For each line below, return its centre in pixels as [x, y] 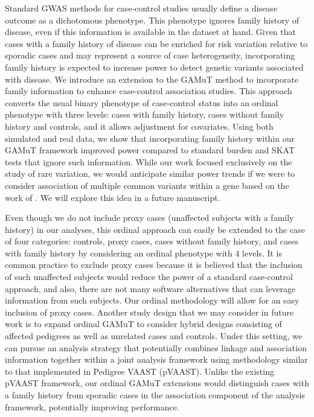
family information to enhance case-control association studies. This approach [149, 91]
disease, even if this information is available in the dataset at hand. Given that [150, 32]
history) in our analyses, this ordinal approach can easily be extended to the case [155, 229]
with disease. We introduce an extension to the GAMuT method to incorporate [152, 79]
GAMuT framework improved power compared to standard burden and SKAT [150, 150]
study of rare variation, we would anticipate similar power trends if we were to [150, 173]
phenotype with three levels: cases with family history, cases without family [145, 114]
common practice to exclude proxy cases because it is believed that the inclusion [154, 265]
